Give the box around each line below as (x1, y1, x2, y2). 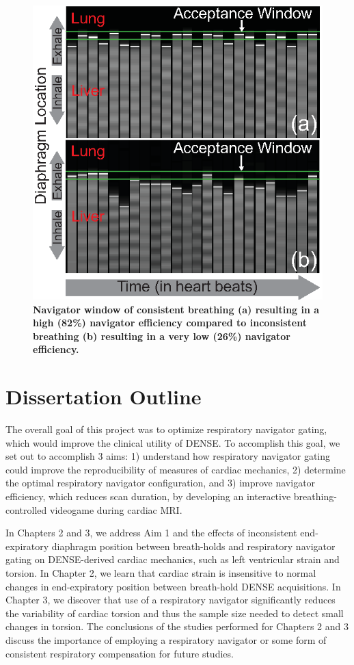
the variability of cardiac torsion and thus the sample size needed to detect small (5, 605, 344, 620)
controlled (5, 502, 47, 517)
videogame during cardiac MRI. (49, 502, 182, 517)
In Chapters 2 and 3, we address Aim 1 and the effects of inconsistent (5, 525, 297, 540)
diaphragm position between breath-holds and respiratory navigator (51, 538, 336, 553)
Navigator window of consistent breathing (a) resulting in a (33, 302, 320, 316)
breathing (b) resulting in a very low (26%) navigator (33, 328, 290, 343)
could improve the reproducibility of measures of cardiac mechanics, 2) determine (5, 462, 346, 476)
